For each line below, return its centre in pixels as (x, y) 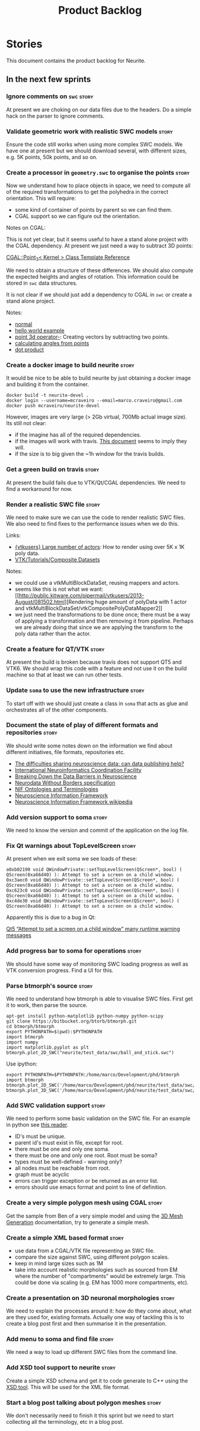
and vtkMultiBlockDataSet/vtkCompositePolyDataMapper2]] (88, 608)
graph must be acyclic (42, 1174)
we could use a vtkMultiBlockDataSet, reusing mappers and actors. (97, 582)
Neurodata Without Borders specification (65, 782)
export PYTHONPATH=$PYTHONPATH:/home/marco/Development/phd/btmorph (93, 1075)
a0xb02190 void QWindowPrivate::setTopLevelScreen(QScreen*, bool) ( (94, 870)
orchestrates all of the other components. (57, 710)
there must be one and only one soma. (62, 1149)
